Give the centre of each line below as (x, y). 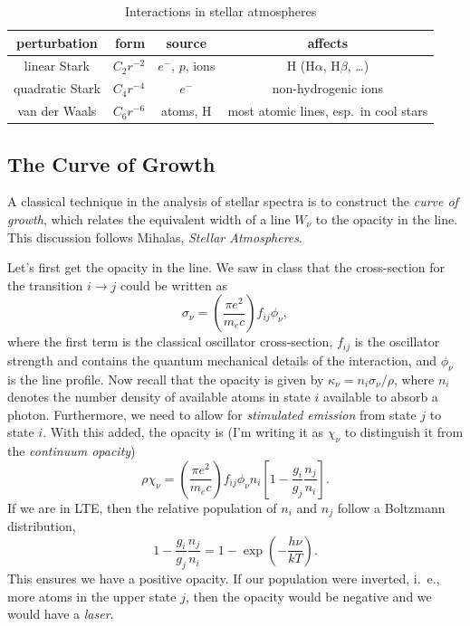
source (187, 42)
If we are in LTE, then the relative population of (142, 507)
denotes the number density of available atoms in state (159, 397)
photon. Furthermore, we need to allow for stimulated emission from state (212, 414)
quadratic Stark (57, 88)
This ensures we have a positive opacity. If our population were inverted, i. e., (224, 579)
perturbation (57, 42)
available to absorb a (380, 397)
